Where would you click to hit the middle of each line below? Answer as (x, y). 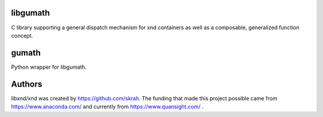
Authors (27, 84)
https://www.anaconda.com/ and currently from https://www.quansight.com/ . (107, 107)
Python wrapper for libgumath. (49, 67)
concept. (22, 35)
